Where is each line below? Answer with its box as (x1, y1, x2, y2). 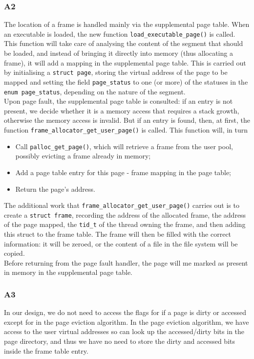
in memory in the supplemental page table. (4, 267, 133, 277)
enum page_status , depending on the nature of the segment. (4, 86, 186, 96)
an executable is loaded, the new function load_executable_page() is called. (4, 28, 235, 39)
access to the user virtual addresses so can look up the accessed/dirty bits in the (4, 326, 245, 337)
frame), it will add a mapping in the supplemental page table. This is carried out (4, 57, 246, 67)
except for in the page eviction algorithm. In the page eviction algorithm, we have (4, 316, 249, 327)
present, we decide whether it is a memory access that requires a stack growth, (4, 105, 239, 115)
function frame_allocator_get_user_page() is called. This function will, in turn (4, 125, 248, 135)
